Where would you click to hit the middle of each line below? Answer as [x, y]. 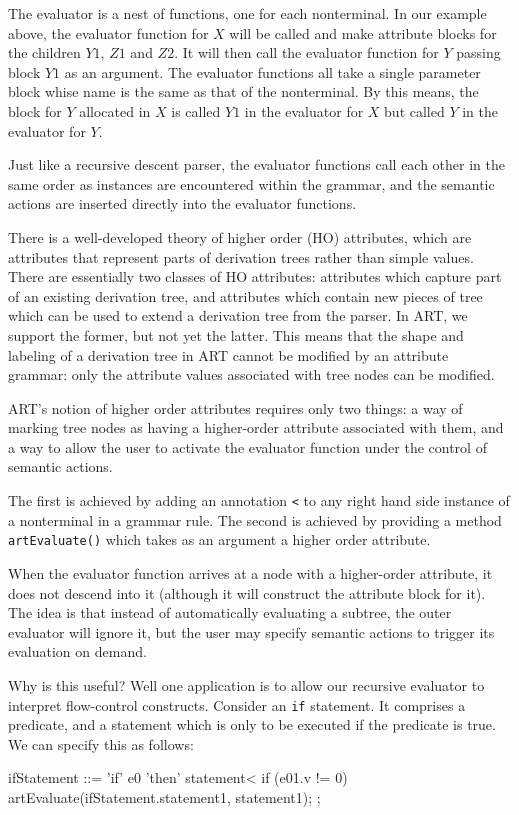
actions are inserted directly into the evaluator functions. [182, 203]
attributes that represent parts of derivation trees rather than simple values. [241, 256]
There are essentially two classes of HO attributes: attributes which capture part [255, 276]
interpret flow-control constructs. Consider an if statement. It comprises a [237, 704]
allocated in [115, 110]
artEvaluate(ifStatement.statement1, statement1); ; [164, 796]
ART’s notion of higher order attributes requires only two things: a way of [235, 407]
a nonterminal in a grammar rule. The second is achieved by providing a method [255, 519]
